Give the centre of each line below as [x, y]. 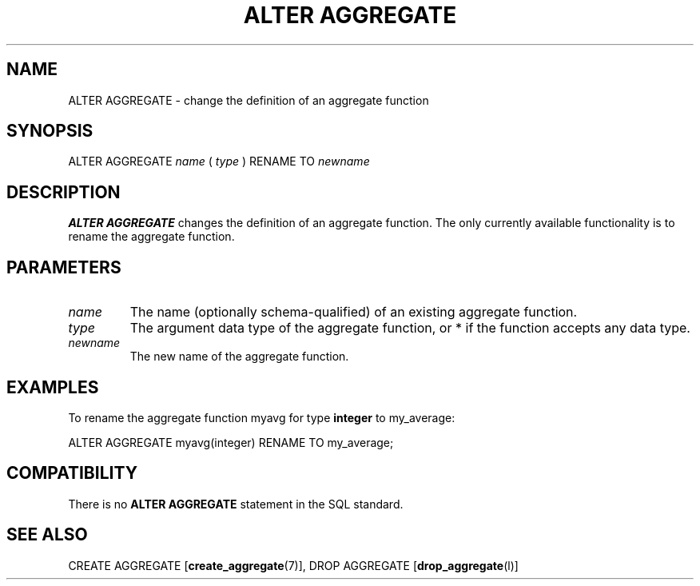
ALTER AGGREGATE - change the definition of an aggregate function [249, 100]
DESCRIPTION [64, 192]
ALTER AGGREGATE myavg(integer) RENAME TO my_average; [231, 442]
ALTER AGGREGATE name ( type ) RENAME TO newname [219, 161]
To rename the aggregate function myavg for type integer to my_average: [262, 417]
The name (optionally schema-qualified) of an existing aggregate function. [354, 312]
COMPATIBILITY [72, 473]
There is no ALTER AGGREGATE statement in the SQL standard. [236, 504]
